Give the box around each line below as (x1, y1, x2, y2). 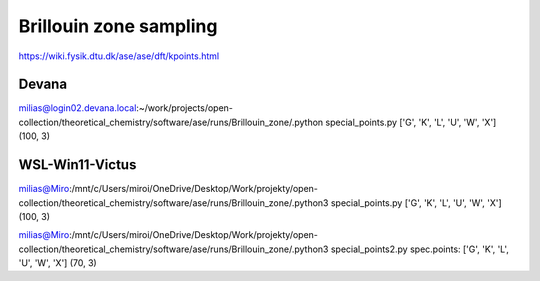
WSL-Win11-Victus (18, 156, 137, 174)
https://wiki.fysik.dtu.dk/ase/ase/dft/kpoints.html (18, 50, 220, 62)
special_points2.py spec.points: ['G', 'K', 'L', (330, 243, 510, 255)
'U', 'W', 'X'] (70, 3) (18, 257, 97, 269)
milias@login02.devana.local (18, 102, 137, 114)
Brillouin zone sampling (18, 15, 218, 37)
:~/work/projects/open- (136, 102, 234, 114)
